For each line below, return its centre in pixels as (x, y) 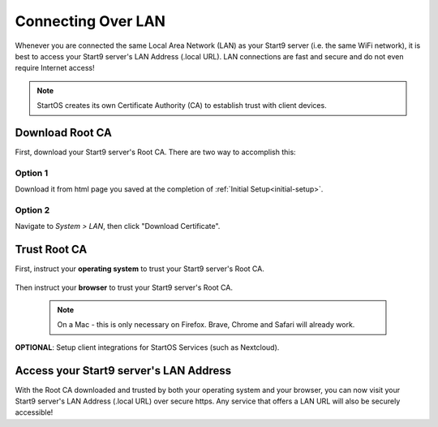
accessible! (34, 412)
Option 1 (32, 173)
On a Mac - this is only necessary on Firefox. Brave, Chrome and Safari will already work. (206, 325)
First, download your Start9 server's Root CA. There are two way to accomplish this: (155, 152)
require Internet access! (55, 68)
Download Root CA (64, 133)
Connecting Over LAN (90, 21)
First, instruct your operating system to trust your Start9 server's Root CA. (140, 269)
